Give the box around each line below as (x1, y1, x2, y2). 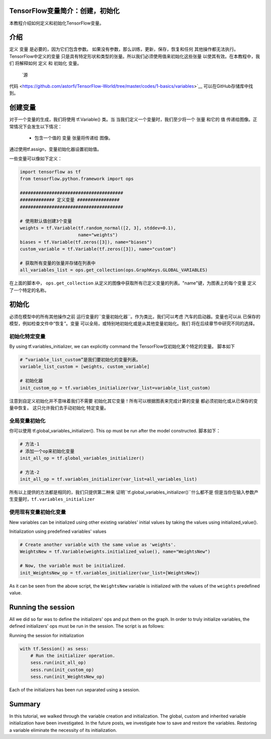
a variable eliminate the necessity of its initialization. (9, 727, 117, 733)
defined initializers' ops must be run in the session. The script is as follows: (9, 623, 165, 629)
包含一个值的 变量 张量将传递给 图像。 (34, 135, 113, 141)
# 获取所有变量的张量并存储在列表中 (20, 260, 96, 266)
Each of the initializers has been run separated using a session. (9, 687, 140, 693)
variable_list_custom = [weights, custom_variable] (20, 364, 150, 370)
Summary (9, 700, 41, 708)
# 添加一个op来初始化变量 (20, 448, 75, 454)
